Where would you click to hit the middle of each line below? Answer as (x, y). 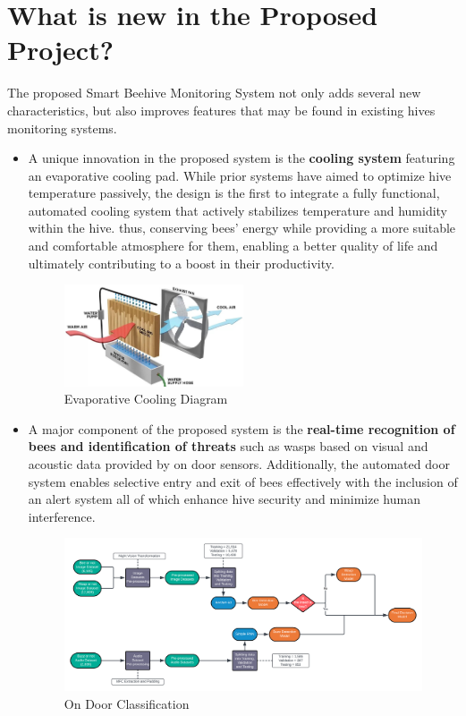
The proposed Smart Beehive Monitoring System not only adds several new (214, 93)
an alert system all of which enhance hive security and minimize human (224, 499)
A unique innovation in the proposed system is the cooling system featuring (241, 158)
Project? (60, 50)
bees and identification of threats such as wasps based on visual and (228, 446)
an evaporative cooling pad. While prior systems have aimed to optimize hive (240, 175)
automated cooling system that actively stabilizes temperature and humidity (238, 210)
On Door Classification (127, 703)
